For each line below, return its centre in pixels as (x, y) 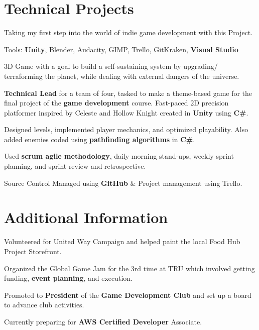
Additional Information (86, 217)
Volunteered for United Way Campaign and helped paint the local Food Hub (122, 241)
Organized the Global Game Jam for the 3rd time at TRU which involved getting (129, 268)
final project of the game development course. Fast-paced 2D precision (116, 103)
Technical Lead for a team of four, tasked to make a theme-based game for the (128, 93)
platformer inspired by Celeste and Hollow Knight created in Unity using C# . (126, 112)
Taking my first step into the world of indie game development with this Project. (128, 32)
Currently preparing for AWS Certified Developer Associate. (103, 321)
